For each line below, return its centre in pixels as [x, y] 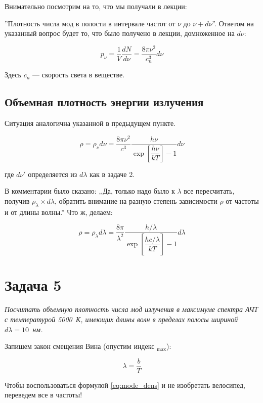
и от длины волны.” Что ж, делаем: [59, 212]
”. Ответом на [233, 23]
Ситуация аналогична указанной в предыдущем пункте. [90, 123]
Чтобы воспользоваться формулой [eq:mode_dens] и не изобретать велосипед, [125, 385]
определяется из [53, 174]
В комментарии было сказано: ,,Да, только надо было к [90, 191]
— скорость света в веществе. [79, 75]
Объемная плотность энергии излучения [104, 102]
